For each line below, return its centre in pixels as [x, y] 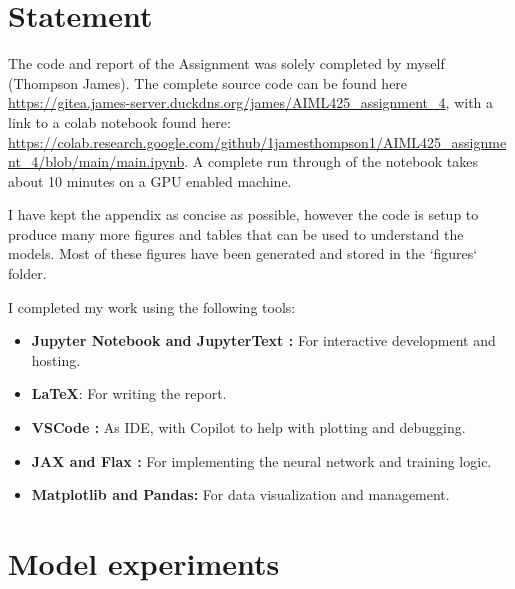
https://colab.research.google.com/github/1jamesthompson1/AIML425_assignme [257, 141]
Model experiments [144, 563]
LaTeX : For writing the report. [129, 393]
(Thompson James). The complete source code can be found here [208, 82]
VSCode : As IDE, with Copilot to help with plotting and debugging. [248, 427]
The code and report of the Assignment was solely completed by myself [226, 63]
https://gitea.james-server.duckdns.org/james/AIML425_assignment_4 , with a [251, 102]
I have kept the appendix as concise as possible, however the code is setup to [243, 214]
